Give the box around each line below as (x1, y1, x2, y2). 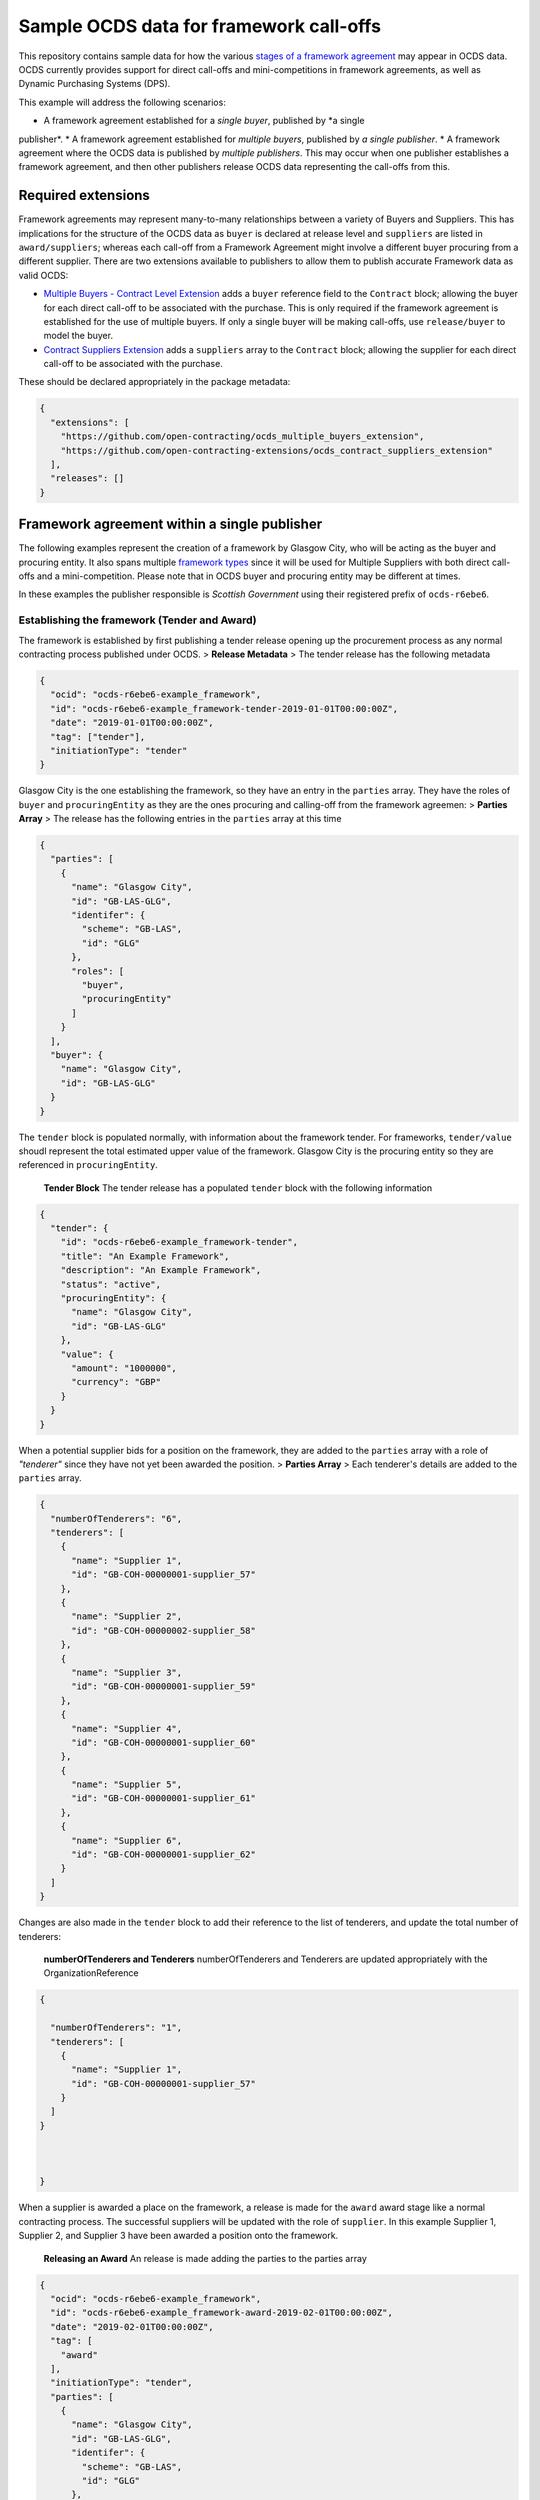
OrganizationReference (43, 1967, 139, 1979)
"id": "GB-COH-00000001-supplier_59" (71, 1681, 257, 1692)
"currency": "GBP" (71, 1376, 162, 1388)
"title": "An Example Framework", (60, 1250, 230, 1262)
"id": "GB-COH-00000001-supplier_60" (71, 1736, 257, 1748)
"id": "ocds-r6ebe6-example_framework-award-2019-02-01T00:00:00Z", (50, 2307, 394, 2319)
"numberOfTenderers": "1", (50, 2022, 183, 2034)
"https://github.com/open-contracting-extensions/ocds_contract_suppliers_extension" (60, 445, 494, 456)
